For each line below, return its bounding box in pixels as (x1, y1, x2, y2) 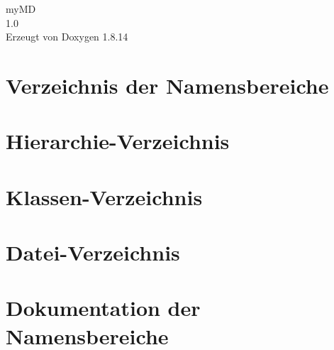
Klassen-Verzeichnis (6, 182, 203, 211)
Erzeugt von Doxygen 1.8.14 (6, 29, 128, 44)
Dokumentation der (6, 293, 201, 322)
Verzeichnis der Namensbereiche (6, 70, 329, 99)
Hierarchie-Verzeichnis (6, 126, 230, 155)
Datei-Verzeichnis (6, 238, 180, 267)
